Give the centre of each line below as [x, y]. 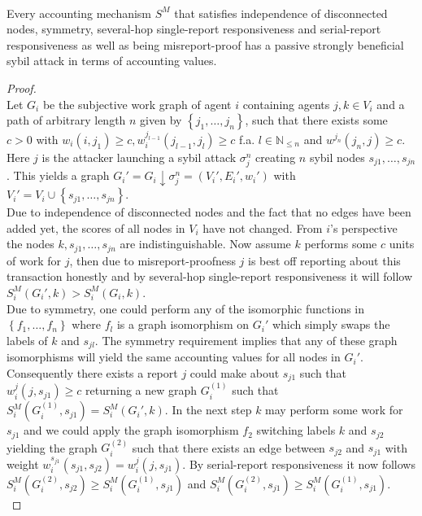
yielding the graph [52, 447]
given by [161, 120]
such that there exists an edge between [228, 447]
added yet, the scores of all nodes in [96, 227]
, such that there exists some [316, 120]
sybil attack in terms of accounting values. [112, 61]
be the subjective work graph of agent [137, 104]
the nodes [30, 244]
